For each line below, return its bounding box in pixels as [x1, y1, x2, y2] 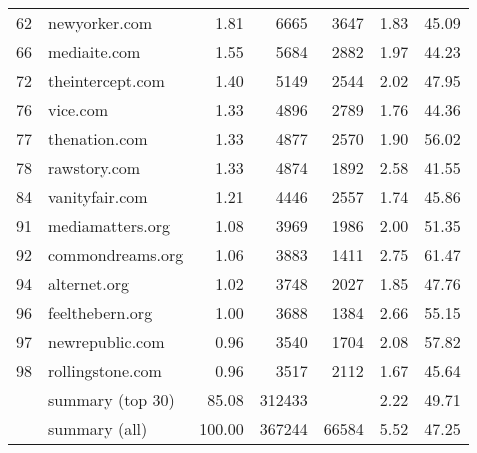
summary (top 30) [48, 388, 175, 411]
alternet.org [48, 272, 130, 295]
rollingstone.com [48, 359, 162, 382]
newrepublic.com [48, 330, 165, 353]
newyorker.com [48, 11, 153, 34]
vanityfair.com [48, 185, 148, 208]
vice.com [48, 98, 108, 121]
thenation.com [48, 127, 148, 150]
